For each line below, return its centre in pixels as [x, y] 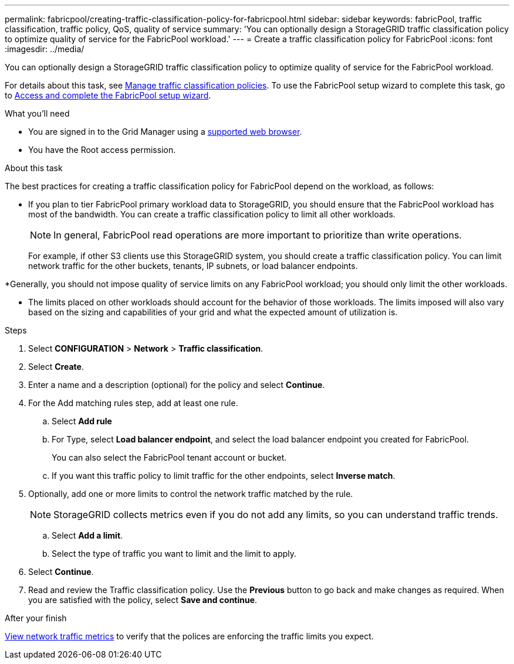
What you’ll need [37, 113]
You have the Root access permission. [102, 150]
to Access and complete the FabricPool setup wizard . [108, 95]
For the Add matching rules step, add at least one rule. [133, 403]
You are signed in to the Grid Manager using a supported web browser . [165, 132]
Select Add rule [82, 421]
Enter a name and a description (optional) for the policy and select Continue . [177, 385]
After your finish [36, 618]
